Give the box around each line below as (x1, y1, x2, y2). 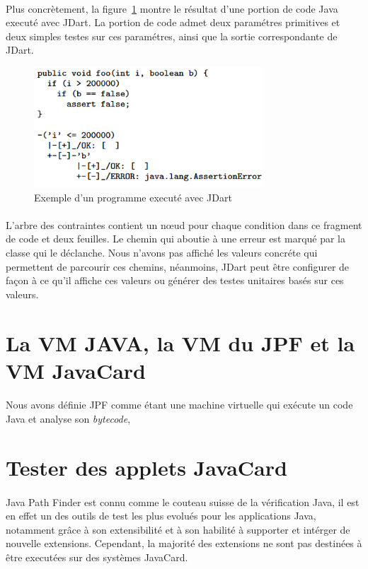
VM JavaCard (6, 356, 146, 385)
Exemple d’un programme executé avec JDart (34, 189, 232, 204)
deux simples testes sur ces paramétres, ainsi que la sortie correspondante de (6, 28, 338, 43)
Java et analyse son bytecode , (6, 411, 131, 426)
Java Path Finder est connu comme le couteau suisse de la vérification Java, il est (6, 494, 360, 509)
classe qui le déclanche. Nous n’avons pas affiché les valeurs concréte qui (6, 245, 318, 259)
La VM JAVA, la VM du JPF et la (6, 328, 355, 357)
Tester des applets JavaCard (6, 452, 287, 481)
